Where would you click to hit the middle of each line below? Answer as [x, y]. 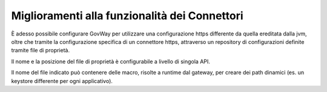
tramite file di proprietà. [40, 51]
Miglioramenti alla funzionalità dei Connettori [127, 16]
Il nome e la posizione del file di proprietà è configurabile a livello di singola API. [111, 61]
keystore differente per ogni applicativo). [62, 81]
